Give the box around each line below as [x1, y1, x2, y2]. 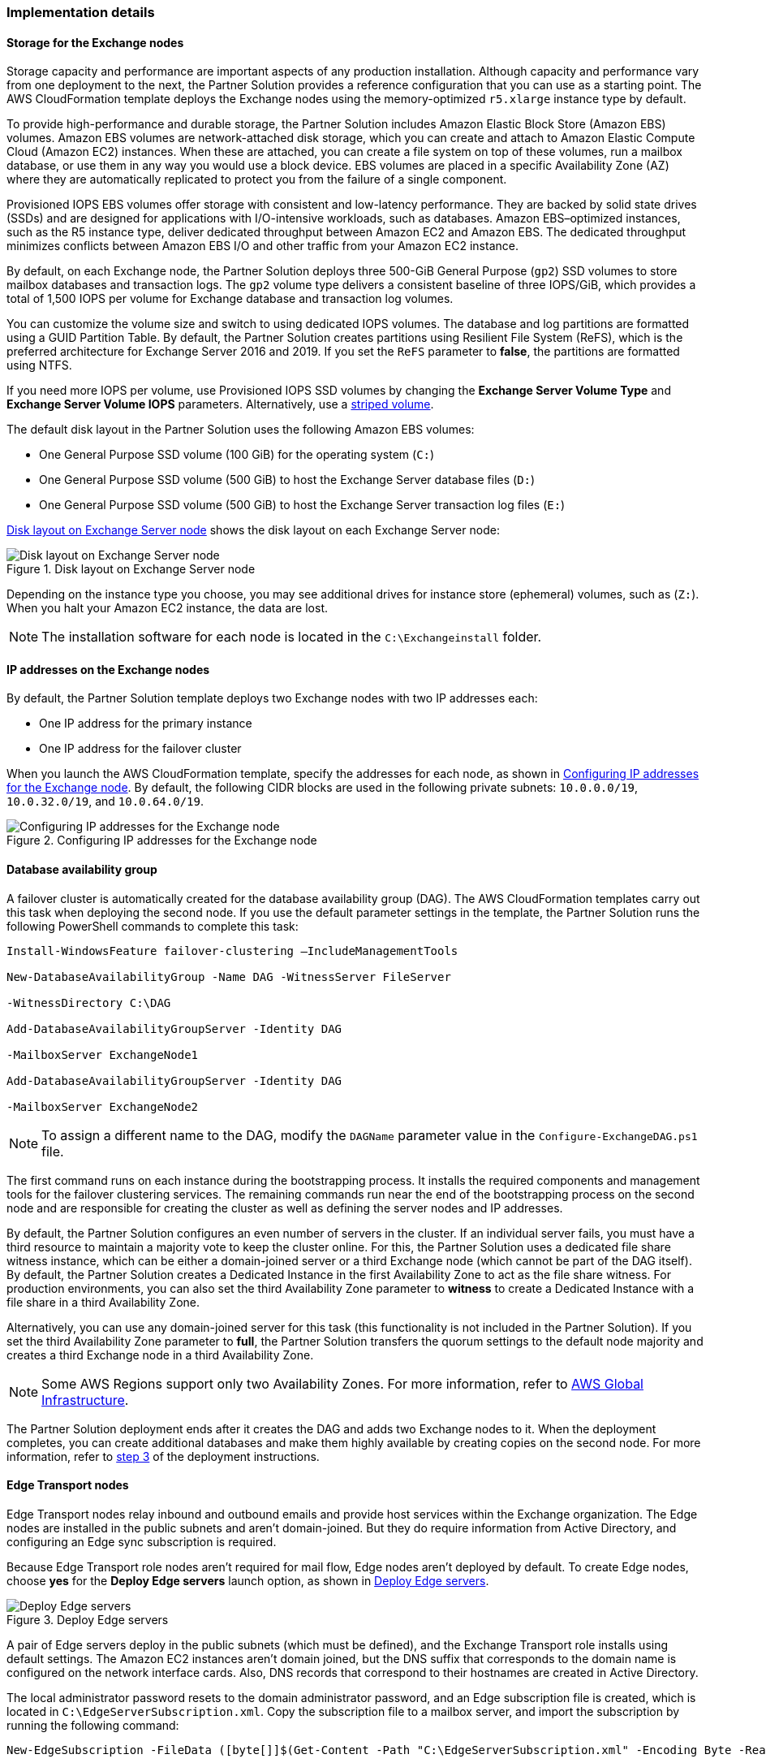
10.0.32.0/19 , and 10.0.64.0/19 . [6, 794, 204, 809]
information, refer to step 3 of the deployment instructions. [6, 1449, 320, 1463]
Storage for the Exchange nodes [6, 35, 184, 50]
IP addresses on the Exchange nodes [6, 662, 210, 676]
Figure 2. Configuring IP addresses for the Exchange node [6, 833, 317, 848]
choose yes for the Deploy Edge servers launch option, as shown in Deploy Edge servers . [6, 1573, 489, 1588]
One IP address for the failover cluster [39, 741, 242, 756]
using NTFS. [6, 358, 72, 373]
